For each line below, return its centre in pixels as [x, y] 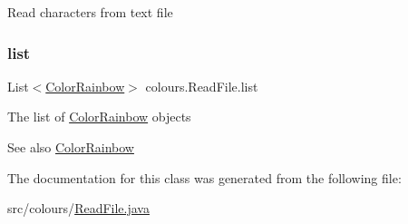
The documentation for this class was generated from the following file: [204, 177]
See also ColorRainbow [71, 147]
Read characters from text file [90, 12]
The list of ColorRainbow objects [99, 117]
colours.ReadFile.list [202, 86]
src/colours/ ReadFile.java [78, 208]
